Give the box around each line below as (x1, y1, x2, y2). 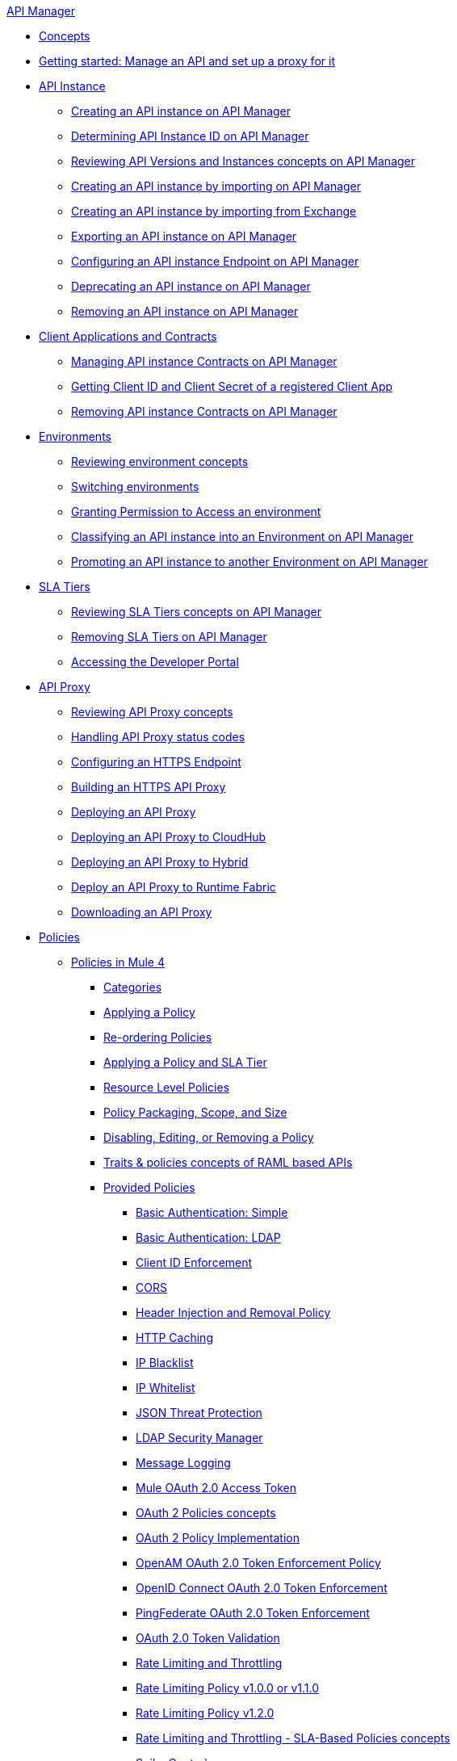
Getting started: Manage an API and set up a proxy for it (39, 54, 335, 68)
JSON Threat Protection (136, 1406, 262, 1419)
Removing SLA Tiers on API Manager (71, 630, 267, 644)
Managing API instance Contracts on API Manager (71, 354, 338, 368)
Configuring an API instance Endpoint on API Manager (71, 254, 359, 268)
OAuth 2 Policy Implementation (136, 1531, 300, 1545)
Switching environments (71, 480, 199, 493)
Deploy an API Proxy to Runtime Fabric (71, 880, 276, 894)
